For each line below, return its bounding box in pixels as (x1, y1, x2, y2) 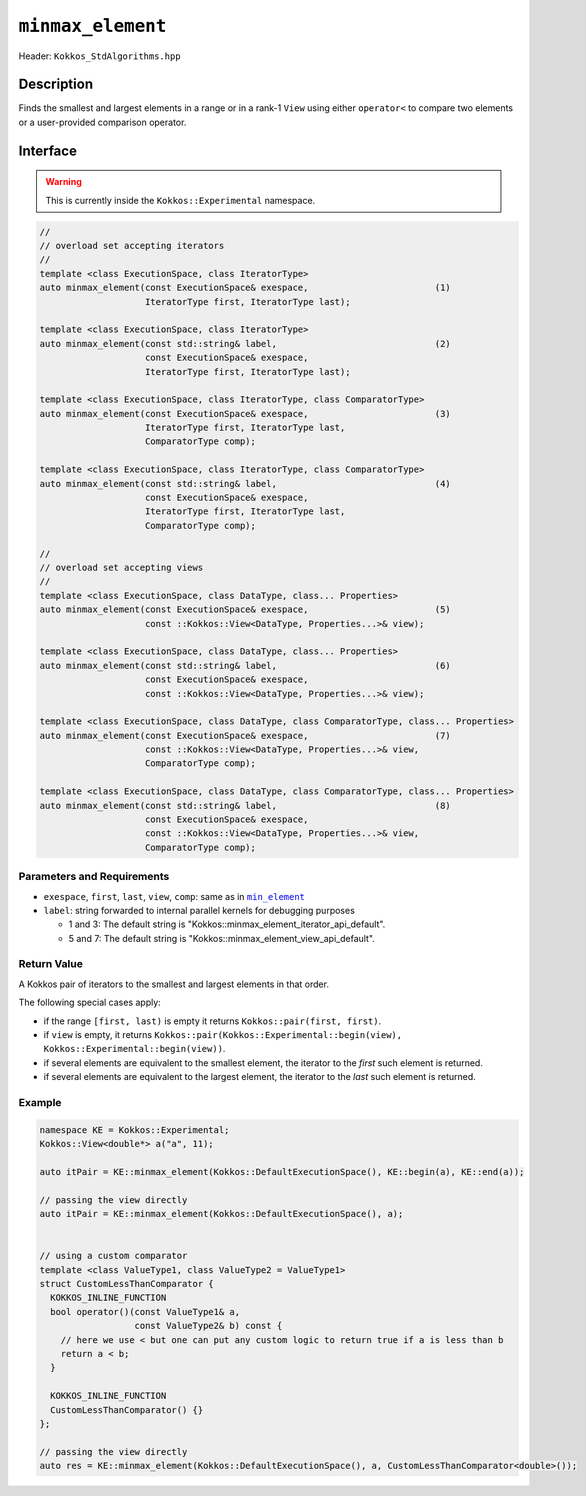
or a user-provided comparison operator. (18, 116, 187, 128)
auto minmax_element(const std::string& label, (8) (39, 800, 452, 811)
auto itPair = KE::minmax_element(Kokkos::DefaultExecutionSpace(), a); (39, 1208, 404, 1220)
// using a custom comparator (39, 1250, 188, 1262)
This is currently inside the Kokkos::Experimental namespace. (45, 194, 316, 206)
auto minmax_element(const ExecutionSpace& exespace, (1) (39, 282, 452, 294)
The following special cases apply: (18, 996, 162, 1009)
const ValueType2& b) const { (134, 1320, 283, 1332)
